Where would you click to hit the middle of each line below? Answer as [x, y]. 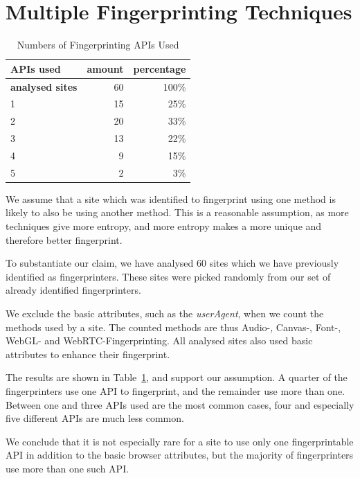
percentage [160, 68]
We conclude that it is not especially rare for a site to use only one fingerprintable [180, 441]
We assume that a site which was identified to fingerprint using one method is [171, 198]
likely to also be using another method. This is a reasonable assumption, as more [177, 212]
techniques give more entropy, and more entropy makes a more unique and [164, 226]
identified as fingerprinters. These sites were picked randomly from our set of [168, 276]
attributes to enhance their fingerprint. [88, 354]
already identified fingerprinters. [73, 290]
